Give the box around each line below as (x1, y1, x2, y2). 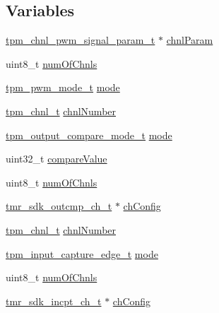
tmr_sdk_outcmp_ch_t (6, 199, 112, 213)
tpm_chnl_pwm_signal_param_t (6, 33, 155, 47)
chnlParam (166, 33, 213, 47)
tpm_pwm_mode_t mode (6, 80, 120, 95)
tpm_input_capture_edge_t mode (6, 246, 158, 261)
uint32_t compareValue (6, 151, 107, 166)
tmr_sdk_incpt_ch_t (6, 293, 102, 308)
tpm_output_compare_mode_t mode (6, 127, 172, 142)
